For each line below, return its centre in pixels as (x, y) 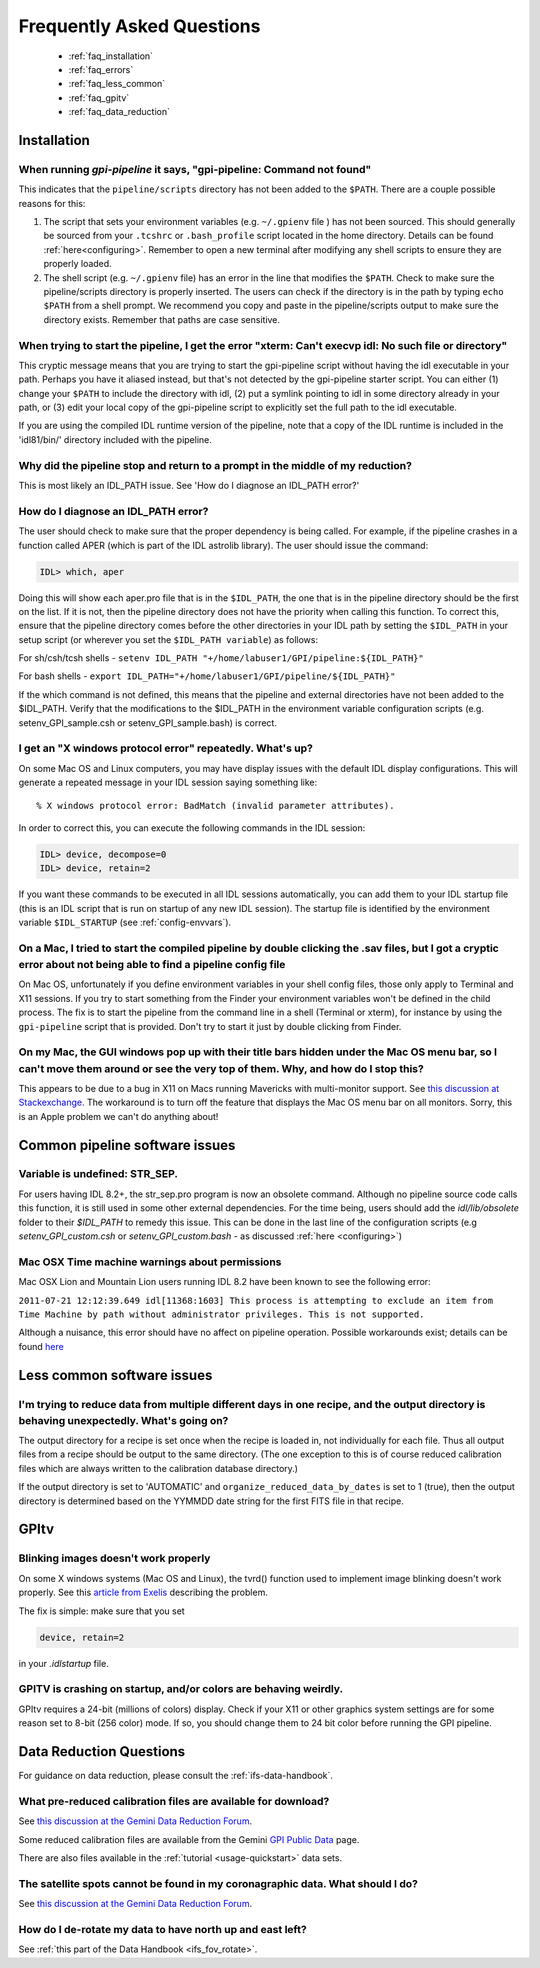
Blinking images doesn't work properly (114, 1558)
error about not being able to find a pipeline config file (152, 965)
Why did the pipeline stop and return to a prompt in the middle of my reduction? (215, 465)
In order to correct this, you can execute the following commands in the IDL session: (192, 827)
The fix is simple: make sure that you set (101, 1611)
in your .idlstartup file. (63, 1663)
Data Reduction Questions (102, 1751)
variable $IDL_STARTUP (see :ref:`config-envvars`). (125, 922)
